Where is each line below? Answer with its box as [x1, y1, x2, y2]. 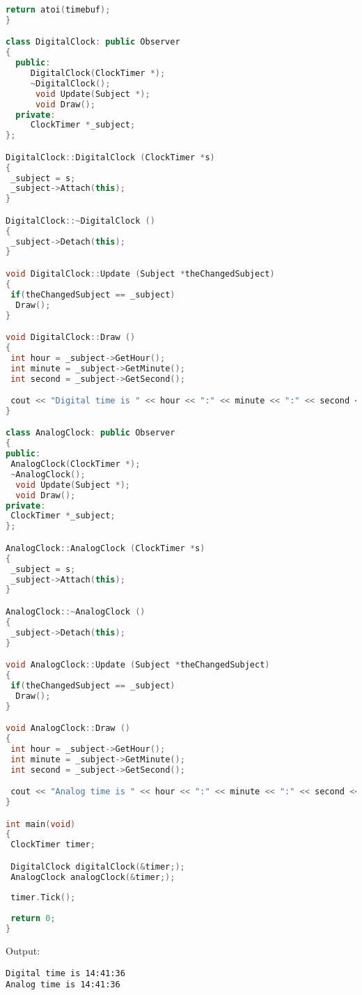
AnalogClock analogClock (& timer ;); [10, 872, 175, 882]
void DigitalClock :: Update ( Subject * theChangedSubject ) [6, 269, 275, 279]
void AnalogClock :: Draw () [6, 723, 130, 734]
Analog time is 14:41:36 [6, 980, 120, 990]
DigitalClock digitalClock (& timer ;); [10, 861, 185, 872]
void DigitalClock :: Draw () [6, 332, 136, 343]
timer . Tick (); [10, 893, 76, 903]
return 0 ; [10, 913, 56, 924]
